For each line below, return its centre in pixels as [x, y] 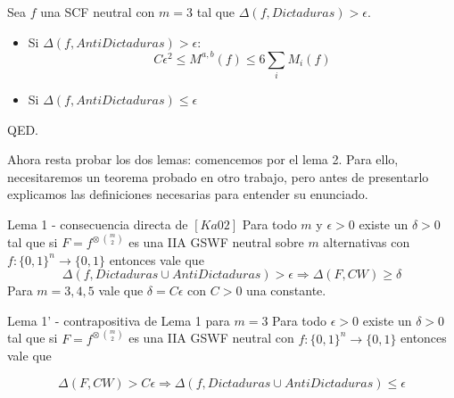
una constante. [286, 290]
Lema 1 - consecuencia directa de [98, 224]
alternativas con [367, 242]
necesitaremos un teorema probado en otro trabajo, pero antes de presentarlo [218, 176]
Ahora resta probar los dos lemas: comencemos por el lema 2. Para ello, [203, 159]
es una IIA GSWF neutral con [211, 338]
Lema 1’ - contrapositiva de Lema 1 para [119, 320]
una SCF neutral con [98, 12]
